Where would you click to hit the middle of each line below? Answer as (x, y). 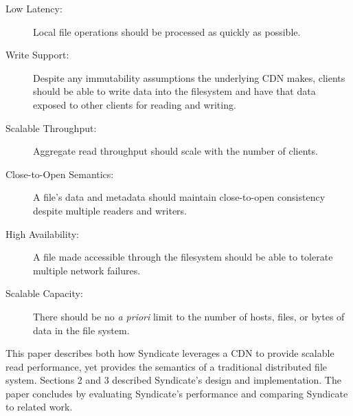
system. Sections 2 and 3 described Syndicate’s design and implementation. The (173, 380)
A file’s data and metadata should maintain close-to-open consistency (179, 197)
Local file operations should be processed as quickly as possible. (167, 31)
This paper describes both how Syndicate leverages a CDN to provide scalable (170, 353)
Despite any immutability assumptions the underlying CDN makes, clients (189, 77)
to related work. (39, 407)
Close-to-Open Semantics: (60, 174)
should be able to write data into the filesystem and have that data (174, 91)
